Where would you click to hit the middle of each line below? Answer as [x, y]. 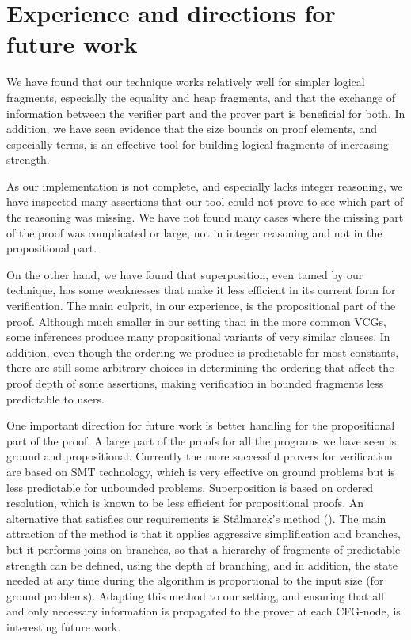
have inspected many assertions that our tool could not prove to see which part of [205, 201]
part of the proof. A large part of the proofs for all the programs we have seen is [202, 440]
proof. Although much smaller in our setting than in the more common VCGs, [196, 321]
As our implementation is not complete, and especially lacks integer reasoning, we [205, 186]
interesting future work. [64, 626]
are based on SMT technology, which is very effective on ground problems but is [201, 471]
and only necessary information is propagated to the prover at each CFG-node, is [204, 611]
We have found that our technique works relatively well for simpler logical [186, 82]
